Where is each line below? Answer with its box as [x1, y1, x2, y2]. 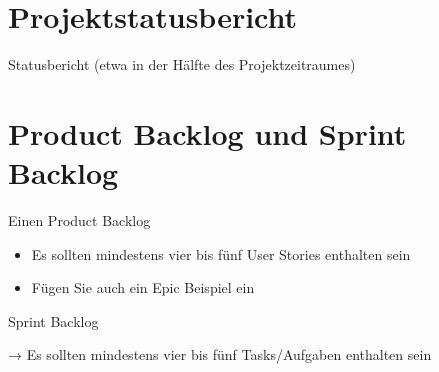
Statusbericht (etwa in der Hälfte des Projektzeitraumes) [8, 54, 356, 75]
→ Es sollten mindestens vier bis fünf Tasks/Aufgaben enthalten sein [8, 344, 432, 365]
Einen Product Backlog [8, 210, 151, 231]
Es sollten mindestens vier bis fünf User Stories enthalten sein [31, 243, 411, 264]
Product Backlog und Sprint [8, 112, 407, 153]
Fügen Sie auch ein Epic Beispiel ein [31, 277, 255, 298]
